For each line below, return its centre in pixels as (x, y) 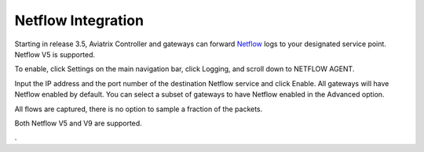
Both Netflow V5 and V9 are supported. (79, 123)
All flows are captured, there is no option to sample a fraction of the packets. (139, 109)
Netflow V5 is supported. (55, 54)
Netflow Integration (79, 20)
